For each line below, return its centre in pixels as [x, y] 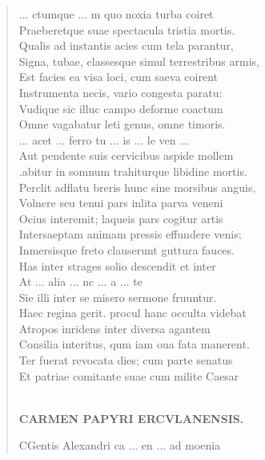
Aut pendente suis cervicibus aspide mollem [126, 155]
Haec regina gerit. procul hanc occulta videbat [132, 313]
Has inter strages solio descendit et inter [117, 265]
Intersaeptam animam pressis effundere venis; [130, 234]
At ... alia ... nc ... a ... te [80, 281]
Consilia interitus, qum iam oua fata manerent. [134, 344]
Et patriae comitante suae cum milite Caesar [129, 375]
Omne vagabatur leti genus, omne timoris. [122, 124]
